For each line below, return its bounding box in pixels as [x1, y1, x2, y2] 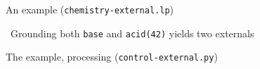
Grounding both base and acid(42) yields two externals [10, 25, 254, 40]
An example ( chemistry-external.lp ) [6, 2, 174, 16]
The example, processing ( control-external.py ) [6, 49, 218, 64]
